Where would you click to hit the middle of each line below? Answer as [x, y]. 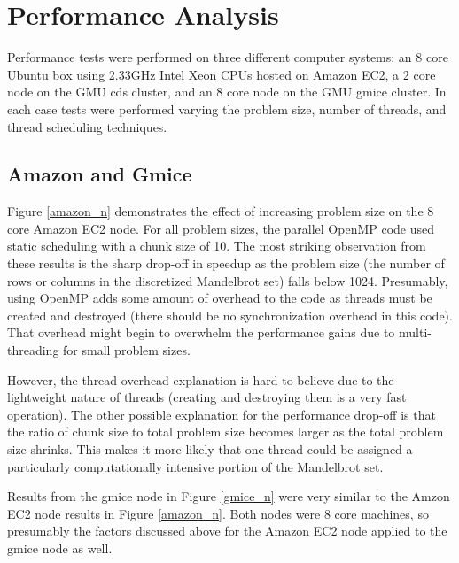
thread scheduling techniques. [87, 126]
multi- [415, 332]
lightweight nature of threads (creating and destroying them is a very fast [207, 397]
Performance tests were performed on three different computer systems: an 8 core [228, 57]
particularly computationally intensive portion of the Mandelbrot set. [195, 466]
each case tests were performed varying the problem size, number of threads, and [227, 108]
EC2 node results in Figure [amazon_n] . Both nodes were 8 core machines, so [218, 513]
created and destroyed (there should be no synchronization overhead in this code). [230, 315]
